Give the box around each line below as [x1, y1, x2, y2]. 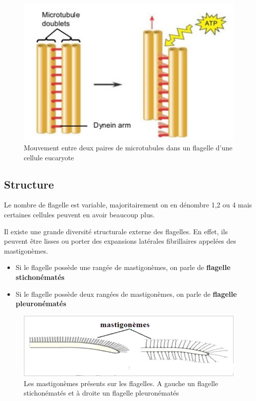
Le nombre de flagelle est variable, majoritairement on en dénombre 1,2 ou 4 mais [4, 200, 252, 210]
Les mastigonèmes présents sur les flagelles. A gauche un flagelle [24, 378, 218, 388]
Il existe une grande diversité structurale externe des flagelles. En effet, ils [4, 226, 228, 236]
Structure [4, 176, 54, 192]
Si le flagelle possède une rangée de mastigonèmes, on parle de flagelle [15, 262, 231, 272]
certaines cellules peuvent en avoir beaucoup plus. [4, 209, 155, 219]
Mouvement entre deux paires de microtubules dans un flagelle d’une [24, 142, 233, 152]
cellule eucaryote [24, 152, 74, 162]
